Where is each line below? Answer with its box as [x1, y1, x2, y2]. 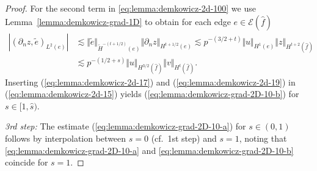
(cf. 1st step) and [151, 131, 217, 144]
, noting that [239, 131, 287, 144]
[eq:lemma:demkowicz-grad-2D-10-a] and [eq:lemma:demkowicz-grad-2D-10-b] [5, 144, 294, 156]
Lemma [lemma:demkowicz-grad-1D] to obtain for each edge [5, 15, 231, 27]
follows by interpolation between [5, 131, 126, 144]
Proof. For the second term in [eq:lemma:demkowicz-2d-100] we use [5, 2, 256, 14]
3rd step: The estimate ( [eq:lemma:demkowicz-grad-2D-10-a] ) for [5, 120, 246, 133]
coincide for [5, 156, 48, 169]
